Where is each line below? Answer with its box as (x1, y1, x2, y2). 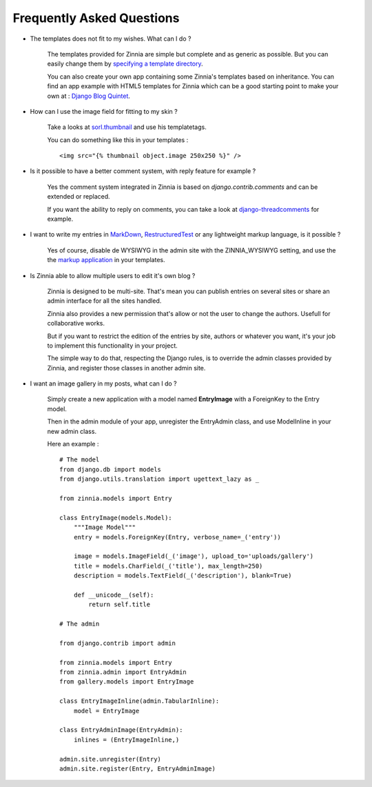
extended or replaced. (47, 192, 110, 201)
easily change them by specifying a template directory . (47, 59, 203, 68)
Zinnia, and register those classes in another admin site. (47, 363, 206, 372)
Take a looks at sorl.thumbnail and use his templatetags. (47, 123, 207, 131)
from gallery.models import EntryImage (59, 678, 194, 686)
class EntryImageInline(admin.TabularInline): (59, 697, 220, 705)
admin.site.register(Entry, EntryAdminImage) (59, 764, 216, 773)
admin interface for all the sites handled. (47, 297, 162, 305)
